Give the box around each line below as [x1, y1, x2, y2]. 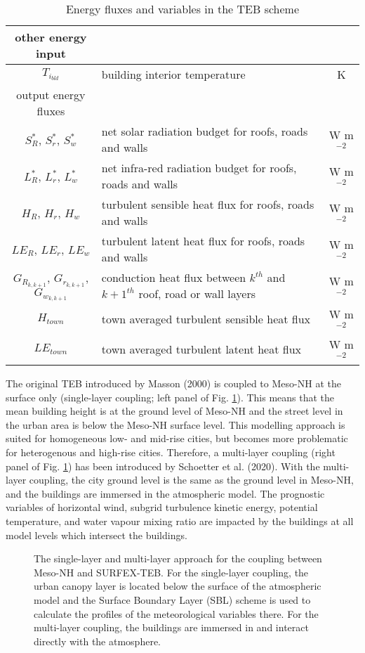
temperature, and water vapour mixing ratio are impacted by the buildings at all [6, 513, 354, 528]
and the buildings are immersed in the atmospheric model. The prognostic [6, 486, 325, 500]
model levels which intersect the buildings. [6, 527, 187, 542]
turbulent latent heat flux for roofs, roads [101, 233, 305, 249]
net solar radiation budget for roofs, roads [101, 123, 308, 139]
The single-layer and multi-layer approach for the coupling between [34, 551, 322, 566]
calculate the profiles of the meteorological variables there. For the [34, 606, 319, 621]
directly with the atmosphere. [34, 633, 161, 648]
